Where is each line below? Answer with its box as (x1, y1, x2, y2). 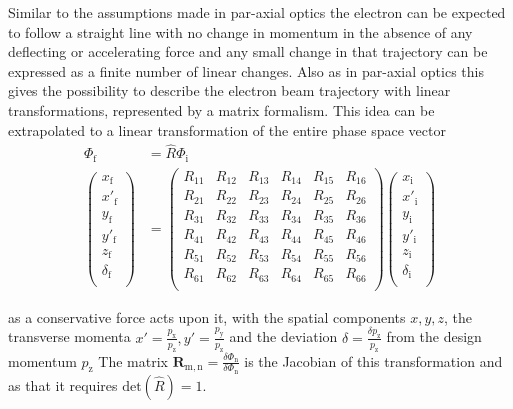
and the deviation (229, 326, 338, 347)
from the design (386, 326, 482, 347)
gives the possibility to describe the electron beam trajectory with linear (8, 80, 451, 101)
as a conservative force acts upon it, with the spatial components (8, 306, 406, 327)
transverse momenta (8, 326, 131, 347)
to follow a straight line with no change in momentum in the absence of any (8, 21, 473, 42)
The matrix (98, 350, 168, 371)
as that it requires (8, 374, 118, 395)
